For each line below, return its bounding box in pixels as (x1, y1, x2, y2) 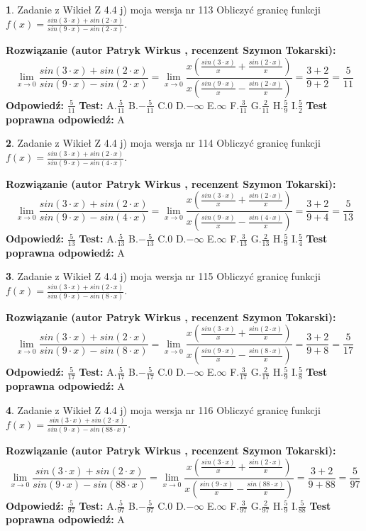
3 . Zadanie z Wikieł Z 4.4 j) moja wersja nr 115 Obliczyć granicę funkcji (6, 269, 321, 284)
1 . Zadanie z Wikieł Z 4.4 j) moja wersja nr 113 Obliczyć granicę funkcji (6, 2, 321, 16)
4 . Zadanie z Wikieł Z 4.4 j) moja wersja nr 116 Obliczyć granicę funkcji (6, 402, 321, 417)
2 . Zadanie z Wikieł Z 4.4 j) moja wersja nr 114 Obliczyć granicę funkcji (6, 135, 321, 150)
